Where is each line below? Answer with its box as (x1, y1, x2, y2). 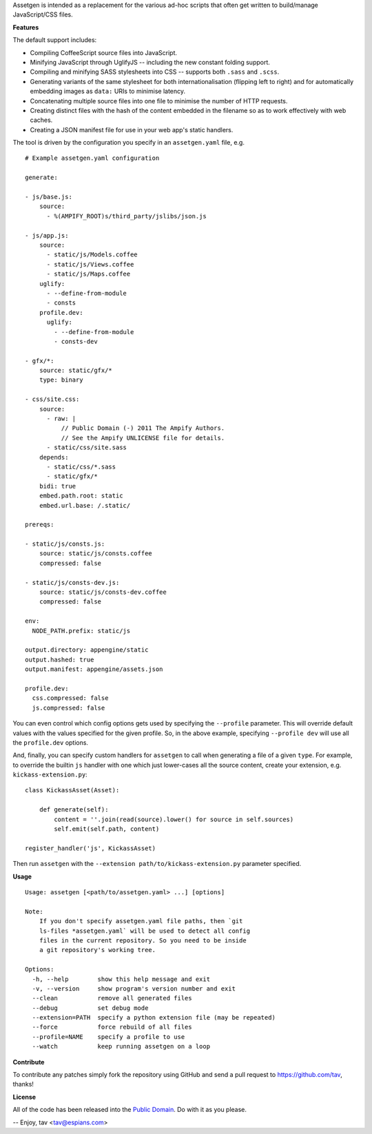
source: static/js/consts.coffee (39, 550, 153, 557)
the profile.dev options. (12, 738, 89, 747)
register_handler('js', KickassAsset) (25, 844, 156, 852)
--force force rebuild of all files (32, 1023, 192, 1031)
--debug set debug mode (32, 1004, 149, 1012)
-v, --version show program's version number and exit (32, 984, 236, 992)
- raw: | (46, 415, 76, 423)
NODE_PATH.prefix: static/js (32, 627, 131, 635)
